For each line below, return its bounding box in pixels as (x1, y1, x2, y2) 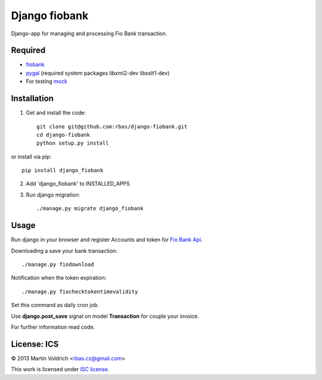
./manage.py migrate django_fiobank (36, 205, 144, 212)
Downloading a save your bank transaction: (11, 247, 117, 254)
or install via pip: (11, 153, 52, 160)
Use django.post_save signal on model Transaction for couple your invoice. (11, 312, 199, 320)
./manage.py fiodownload (21, 261, 94, 268)
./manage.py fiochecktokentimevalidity (21, 288, 138, 295)
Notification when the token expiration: (11, 274, 107, 281)
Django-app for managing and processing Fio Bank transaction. (11, 30, 167, 37)
